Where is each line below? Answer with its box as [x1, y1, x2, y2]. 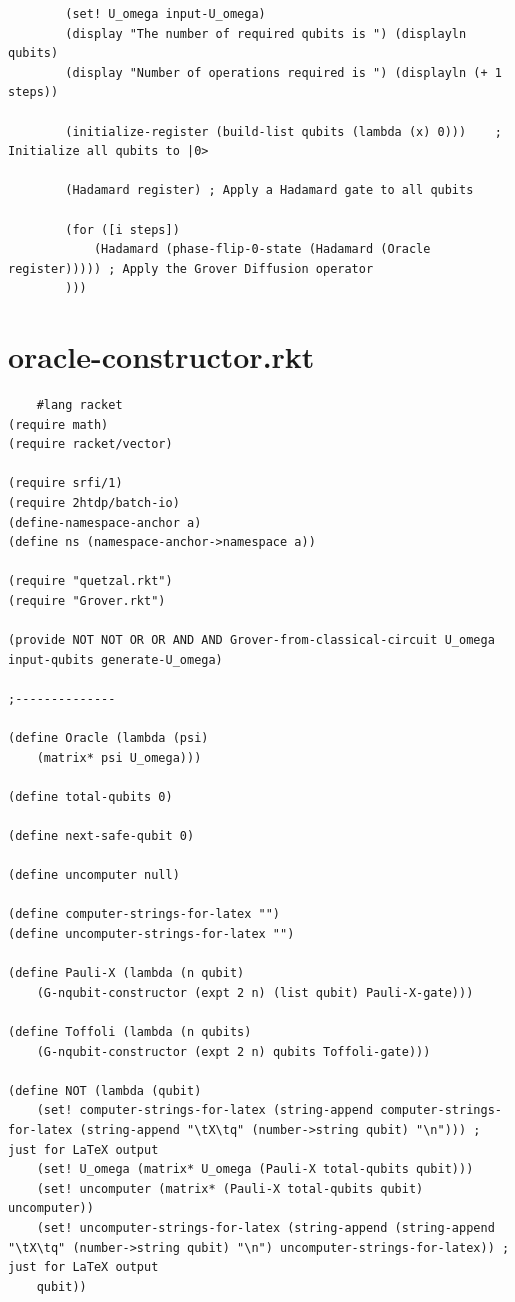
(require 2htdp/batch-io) [8, 496, 180, 510]
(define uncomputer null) [8, 868, 180, 883]
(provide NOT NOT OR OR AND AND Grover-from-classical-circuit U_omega [8, 633, 495, 648]
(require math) [8, 417, 109, 432]
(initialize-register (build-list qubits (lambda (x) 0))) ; [65, 124, 502, 139]
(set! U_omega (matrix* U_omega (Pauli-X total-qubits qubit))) [36, 1162, 474, 1177]
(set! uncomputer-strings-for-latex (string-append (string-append [36, 1220, 495, 1235]
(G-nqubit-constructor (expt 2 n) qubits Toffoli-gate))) [36, 1044, 431, 1059]
